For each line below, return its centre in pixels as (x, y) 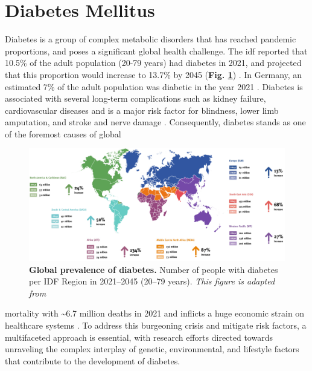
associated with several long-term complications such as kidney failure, (135, 98)
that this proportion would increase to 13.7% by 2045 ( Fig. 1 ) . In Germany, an (154, 74)
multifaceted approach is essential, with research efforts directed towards (139, 337)
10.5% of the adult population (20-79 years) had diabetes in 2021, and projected (153, 63)
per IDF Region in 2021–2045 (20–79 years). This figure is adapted (152, 281)
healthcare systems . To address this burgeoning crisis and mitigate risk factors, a (156, 325)
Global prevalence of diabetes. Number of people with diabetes (154, 269)
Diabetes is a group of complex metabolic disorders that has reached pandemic (151, 39)
